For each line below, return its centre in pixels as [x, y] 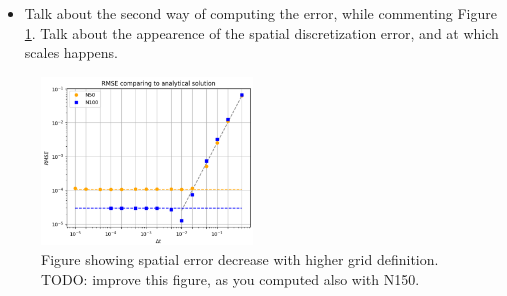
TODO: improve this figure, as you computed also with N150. [230, 278]
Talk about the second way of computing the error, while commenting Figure [260, 13]
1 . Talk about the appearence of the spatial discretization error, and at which [261, 32]
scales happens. [71, 52]
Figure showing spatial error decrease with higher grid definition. [240, 259]
